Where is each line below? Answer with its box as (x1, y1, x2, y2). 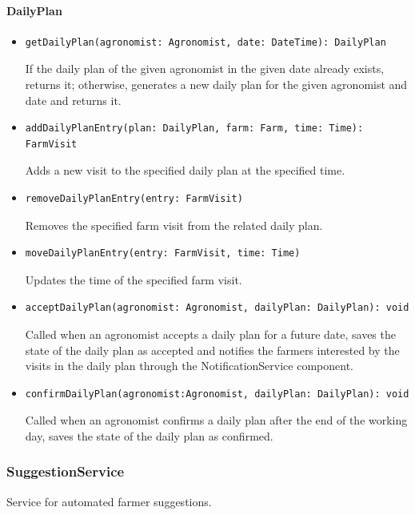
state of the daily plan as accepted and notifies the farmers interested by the (25, 341, 400, 358)
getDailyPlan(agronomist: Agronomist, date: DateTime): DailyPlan (25, 36, 386, 48)
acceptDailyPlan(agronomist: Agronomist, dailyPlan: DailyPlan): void (25, 302, 409, 314)
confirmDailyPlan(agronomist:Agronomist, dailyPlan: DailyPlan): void (25, 388, 409, 400)
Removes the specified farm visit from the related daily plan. (25, 216, 323, 233)
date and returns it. (25, 91, 122, 108)
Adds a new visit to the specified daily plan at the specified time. (25, 162, 345, 179)
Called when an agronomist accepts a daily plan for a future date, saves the (25, 325, 396, 342)
